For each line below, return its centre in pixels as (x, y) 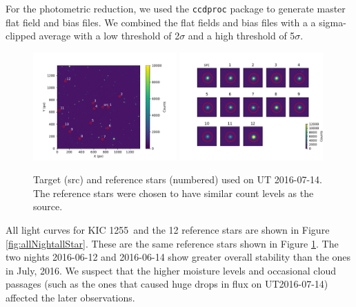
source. (48, 206)
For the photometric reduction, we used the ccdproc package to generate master (176, 8)
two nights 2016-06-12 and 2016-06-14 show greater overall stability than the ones (178, 257)
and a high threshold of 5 (241, 36)
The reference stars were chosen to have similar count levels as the (174, 193)
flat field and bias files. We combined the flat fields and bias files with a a (161, 22)
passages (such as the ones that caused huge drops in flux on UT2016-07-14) (167, 284)
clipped (21, 36)
